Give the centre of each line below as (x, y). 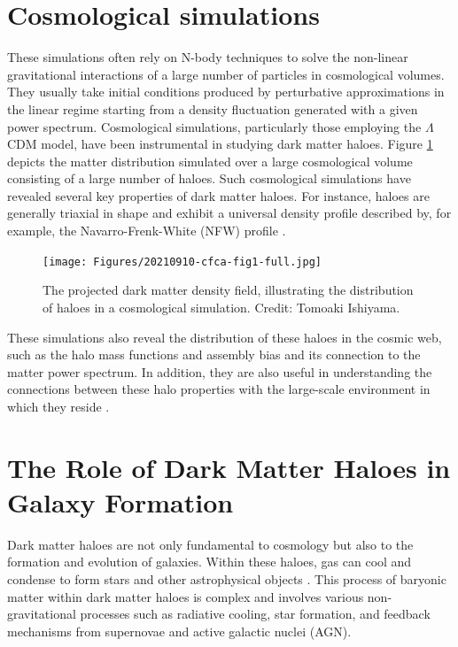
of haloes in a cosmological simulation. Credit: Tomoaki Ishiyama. (221, 307)
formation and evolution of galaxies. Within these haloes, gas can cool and (210, 562)
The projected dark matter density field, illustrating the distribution (228, 290)
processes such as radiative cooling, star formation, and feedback (255, 614)
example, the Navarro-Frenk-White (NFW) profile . (147, 231)
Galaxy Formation (120, 501)
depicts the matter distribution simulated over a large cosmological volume (210, 161)
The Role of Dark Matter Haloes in (229, 467)
